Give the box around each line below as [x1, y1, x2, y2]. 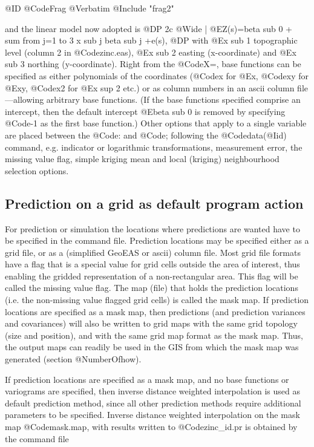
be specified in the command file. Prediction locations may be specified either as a [5, 234, 309, 247]
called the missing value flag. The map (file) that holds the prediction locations [5, 281, 298, 294]
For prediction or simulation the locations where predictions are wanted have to [5, 222, 300, 235]
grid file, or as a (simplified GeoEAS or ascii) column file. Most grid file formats [5, 246, 301, 258]
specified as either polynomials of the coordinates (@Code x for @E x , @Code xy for [5, 69, 309, 82]
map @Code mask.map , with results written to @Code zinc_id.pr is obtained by [5, 420, 298, 433]
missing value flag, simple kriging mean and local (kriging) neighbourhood [5, 152, 280, 165]
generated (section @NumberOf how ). [5, 353, 142, 365]
